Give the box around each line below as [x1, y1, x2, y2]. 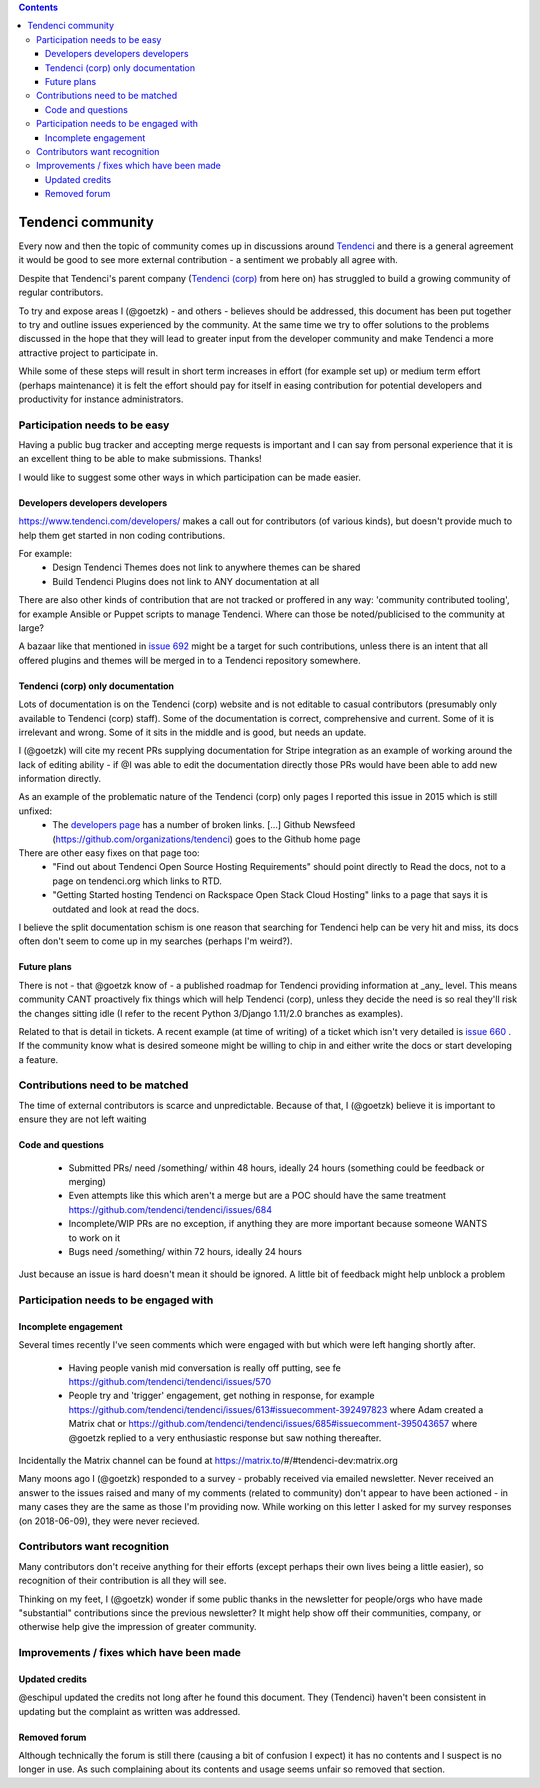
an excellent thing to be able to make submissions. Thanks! [18, 453, 262, 465]
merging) [68, 1176, 107, 1188]
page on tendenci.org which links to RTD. [52, 875, 222, 887]
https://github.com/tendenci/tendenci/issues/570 [68, 1376, 272, 1388]
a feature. [18, 1053, 59, 1065]
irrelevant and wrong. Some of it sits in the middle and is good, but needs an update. [18, 726, 367, 738]
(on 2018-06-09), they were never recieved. [18, 1515, 200, 1527]
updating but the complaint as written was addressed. [18, 1705, 241, 1717]
